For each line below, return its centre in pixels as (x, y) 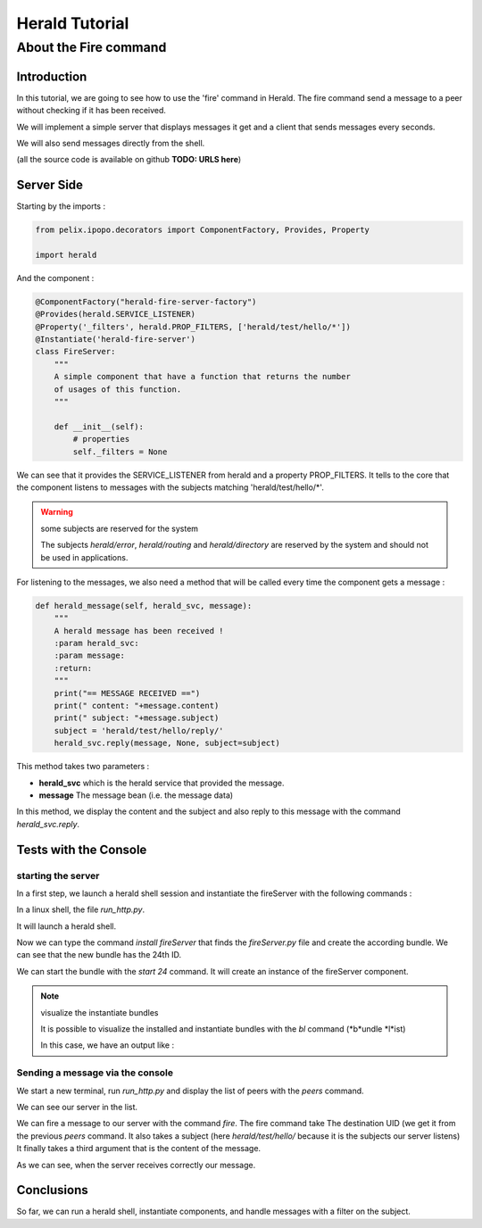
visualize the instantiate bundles (100, 1012)
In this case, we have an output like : (107, 1045)
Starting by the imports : (61, 206)
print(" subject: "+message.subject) (137, 718)
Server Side (50, 185)
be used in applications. (84, 557)
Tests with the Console (82, 849)
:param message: (89, 655)
